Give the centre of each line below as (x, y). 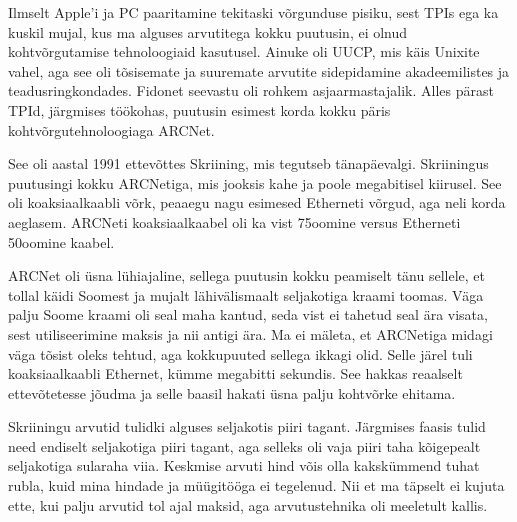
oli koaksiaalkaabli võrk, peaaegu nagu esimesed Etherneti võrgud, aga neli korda (257, 202)
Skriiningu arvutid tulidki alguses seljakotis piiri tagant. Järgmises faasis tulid (247, 426)
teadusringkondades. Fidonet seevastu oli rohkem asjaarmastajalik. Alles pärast (251, 90)
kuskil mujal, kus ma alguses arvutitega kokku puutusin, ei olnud (208, 31)
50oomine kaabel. (61, 241)
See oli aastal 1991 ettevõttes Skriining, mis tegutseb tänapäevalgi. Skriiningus (248, 163)
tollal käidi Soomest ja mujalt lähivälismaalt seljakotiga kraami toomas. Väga (246, 294)
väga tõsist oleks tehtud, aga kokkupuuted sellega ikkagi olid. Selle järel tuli (240, 353)
